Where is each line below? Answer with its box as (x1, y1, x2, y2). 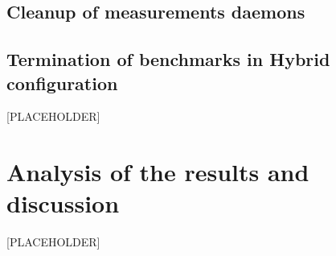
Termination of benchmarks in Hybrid (6, 47, 330, 72)
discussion (6, 187, 120, 220)
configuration (6, 70, 118, 95)
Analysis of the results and (6, 155, 309, 188)
